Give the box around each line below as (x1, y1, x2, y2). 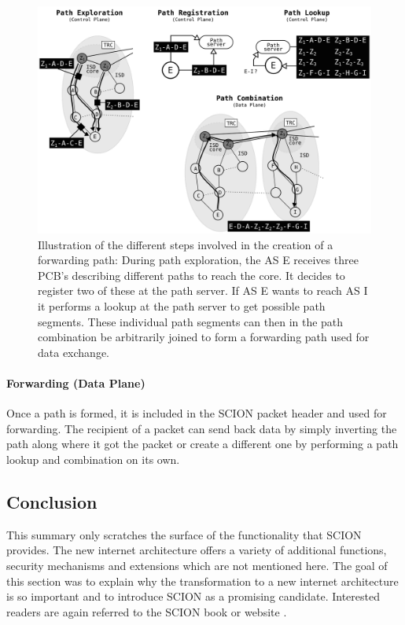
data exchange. (38, 344, 109, 360)
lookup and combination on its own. (6, 450, 180, 467)
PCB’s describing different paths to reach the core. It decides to (38, 267, 345, 283)
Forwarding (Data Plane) (6, 374, 145, 391)
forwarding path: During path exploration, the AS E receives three (38, 252, 359, 268)
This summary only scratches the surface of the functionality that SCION (6, 526, 362, 542)
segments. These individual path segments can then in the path (38, 313, 344, 329)
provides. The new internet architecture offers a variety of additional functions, (6, 542, 387, 558)
